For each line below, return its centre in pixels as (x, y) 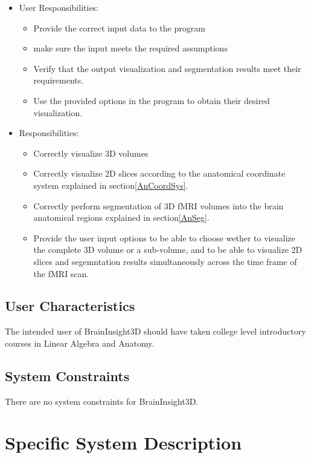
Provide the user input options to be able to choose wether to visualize (165, 237)
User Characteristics (70, 306)
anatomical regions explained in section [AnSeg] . (121, 218)
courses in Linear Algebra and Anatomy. (80, 343)
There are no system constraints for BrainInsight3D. (102, 401)
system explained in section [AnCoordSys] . (111, 185)
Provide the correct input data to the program (119, 28)
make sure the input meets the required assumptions (130, 48)
